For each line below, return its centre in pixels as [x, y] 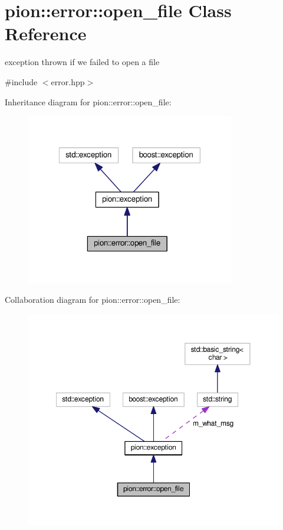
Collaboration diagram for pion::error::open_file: [93, 300]
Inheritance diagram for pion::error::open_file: [88, 101]
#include [21, 81]
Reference [46, 33]
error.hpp [68, 81]
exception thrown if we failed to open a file [82, 62]
